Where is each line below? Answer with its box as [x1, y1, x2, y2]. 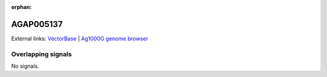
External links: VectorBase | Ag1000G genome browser [11, 35, 148, 42]
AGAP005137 [11, 19, 63, 29]
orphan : [11, 4, 32, 10]
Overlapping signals [11, 50, 72, 58]
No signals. [11, 63, 39, 70]
